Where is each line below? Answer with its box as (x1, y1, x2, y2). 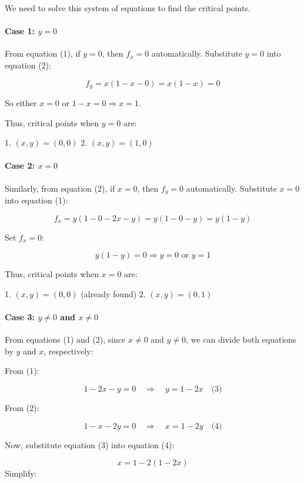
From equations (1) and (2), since (5, 333, 126, 346)
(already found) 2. (81, 287, 146, 300)
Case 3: (5, 311, 35, 323)
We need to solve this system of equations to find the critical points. (5, 2, 250, 14)
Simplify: (5, 467, 37, 479)
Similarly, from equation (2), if (5, 182, 115, 194)
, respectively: (44, 344, 93, 357)
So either (5, 97, 37, 109)
